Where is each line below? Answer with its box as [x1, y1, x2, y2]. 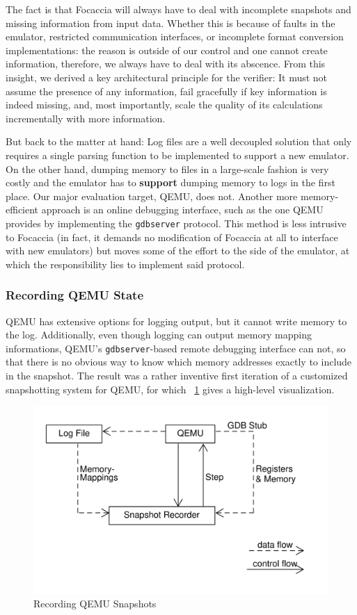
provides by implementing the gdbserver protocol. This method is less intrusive [6, 215, 347, 230]
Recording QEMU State [6, 286, 144, 304]
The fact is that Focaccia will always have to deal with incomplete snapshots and [6, 2, 351, 16]
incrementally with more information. [6, 110, 166, 125]
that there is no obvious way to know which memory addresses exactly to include [6, 354, 352, 369]
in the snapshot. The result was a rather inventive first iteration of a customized [6, 368, 348, 382]
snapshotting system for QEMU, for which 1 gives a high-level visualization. [6, 382, 335, 396]
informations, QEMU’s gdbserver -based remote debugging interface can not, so [6, 341, 346, 355]
